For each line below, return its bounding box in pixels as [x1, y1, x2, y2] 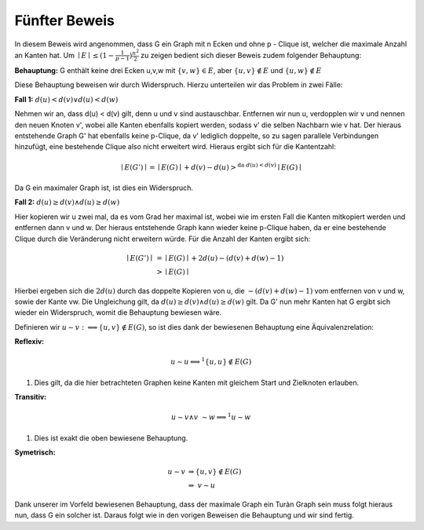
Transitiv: [14, 393, 47, 402]
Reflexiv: [14, 337, 45, 346]
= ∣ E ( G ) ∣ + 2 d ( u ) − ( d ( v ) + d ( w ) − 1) [155, 254, 284, 262]
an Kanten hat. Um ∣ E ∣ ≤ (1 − [14, 50, 115, 60]
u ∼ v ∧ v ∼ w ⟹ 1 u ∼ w [170, 411, 251, 422]
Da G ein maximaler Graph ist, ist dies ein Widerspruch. [14, 183, 194, 192]
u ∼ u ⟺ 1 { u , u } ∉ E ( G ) [170, 356, 252, 367]
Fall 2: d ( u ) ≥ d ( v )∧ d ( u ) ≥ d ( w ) [14, 197, 120, 207]
